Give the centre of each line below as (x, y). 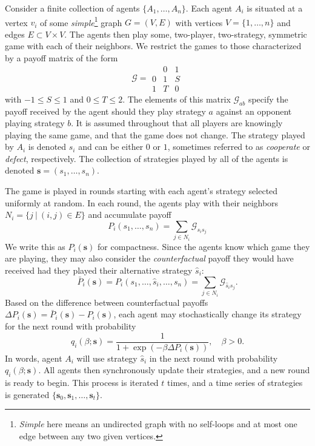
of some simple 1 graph (81, 21)
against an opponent (254, 111)
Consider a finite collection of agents (72, 8)
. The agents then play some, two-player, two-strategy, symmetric (186, 34)
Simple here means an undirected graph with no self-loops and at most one (158, 424)
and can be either (111, 147)
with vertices (199, 22)
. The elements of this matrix (177, 99)
